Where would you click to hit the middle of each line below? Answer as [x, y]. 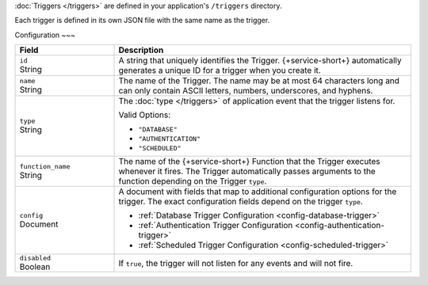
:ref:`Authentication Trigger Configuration [216, 226]
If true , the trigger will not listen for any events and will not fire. [236, 263]
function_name [45, 166]
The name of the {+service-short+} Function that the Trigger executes [249, 161]
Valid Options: [144, 115]
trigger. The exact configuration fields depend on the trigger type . [241, 202]
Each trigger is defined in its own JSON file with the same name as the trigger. [142, 21]
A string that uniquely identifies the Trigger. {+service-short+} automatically [260, 61]
